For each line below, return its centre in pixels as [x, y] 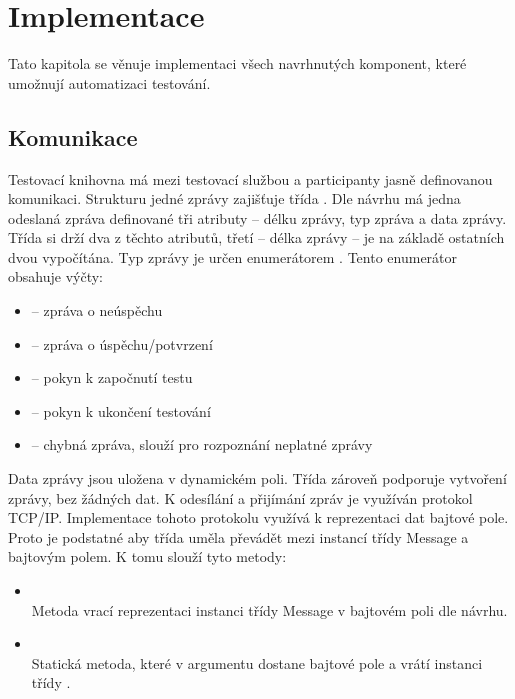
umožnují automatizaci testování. [109, 82]
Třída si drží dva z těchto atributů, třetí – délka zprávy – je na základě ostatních [256, 237]
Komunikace [73, 136]
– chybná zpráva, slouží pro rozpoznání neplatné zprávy [202, 444]
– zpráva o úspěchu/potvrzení [122, 343]
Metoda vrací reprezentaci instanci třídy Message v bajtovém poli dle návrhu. [269, 609]
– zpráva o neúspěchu [97, 310]
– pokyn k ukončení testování [121, 410]
